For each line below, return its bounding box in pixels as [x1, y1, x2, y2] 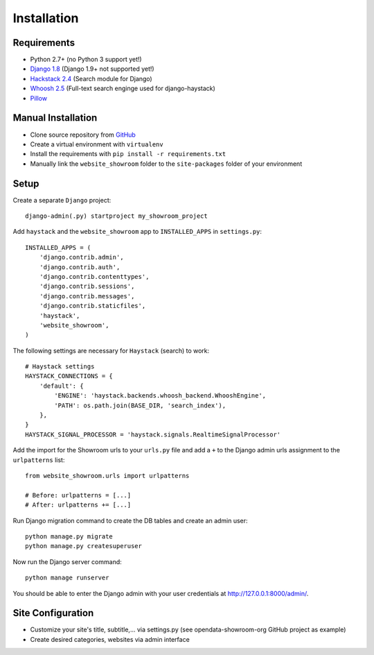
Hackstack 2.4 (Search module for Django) [30, 74, 152, 83]
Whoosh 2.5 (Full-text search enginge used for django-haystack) [30, 84, 216, 93]
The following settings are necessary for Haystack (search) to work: [12, 346, 210, 355]
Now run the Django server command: [12, 557, 123, 565]
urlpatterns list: [12, 455, 65, 464]
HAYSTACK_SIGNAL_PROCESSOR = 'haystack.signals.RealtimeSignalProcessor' [25, 430, 281, 439]
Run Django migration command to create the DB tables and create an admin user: [12, 516, 249, 525]
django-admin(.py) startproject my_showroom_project [25, 212, 208, 220]
